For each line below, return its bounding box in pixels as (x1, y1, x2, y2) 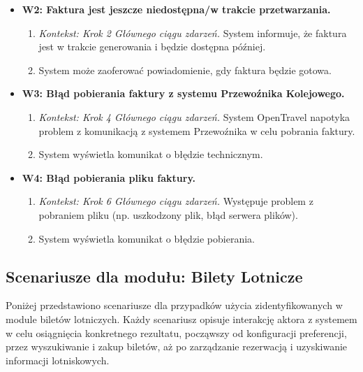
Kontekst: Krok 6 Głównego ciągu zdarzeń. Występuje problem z (38, 194, 313, 208)
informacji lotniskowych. (6, 352, 110, 367)
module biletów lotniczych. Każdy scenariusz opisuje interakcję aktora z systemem (6, 311, 357, 326)
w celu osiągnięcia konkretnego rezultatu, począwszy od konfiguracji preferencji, (6, 325, 347, 340)
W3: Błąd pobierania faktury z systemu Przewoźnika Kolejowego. (22, 86, 345, 101)
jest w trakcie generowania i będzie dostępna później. (38, 39, 266, 54)
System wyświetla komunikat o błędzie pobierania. (38, 231, 255, 245)
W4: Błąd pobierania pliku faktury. (22, 170, 196, 185)
